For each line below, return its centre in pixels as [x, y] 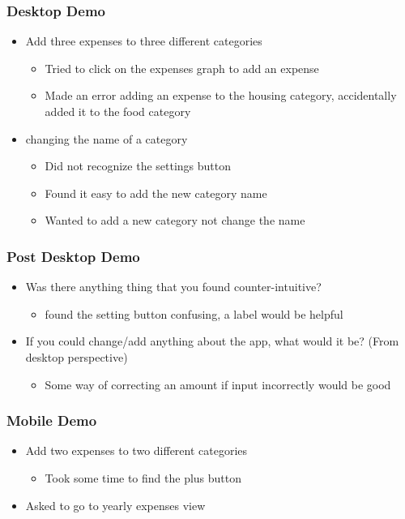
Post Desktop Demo [73, 256]
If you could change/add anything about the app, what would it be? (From [212, 341]
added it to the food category [118, 111]
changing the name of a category [107, 138]
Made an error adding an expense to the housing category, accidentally [221, 95]
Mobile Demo [52, 420]
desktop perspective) [77, 356]
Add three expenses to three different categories [144, 41]
